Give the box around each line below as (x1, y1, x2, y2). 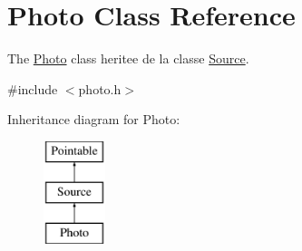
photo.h (78, 79, 122, 98)
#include (7, 79, 58, 98)
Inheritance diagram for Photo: (7, 110, 180, 129)
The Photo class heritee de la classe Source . (7, 49, 249, 68)
